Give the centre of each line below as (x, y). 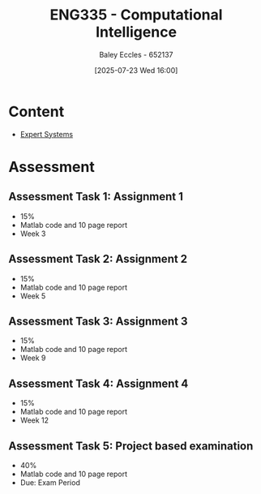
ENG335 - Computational (136, 15)
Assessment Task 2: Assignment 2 (98, 259)
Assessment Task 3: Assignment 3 (98, 321)
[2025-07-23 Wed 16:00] (136, 70)
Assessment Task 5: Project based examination (131, 446)
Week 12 (34, 420)
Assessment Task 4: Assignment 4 (98, 383)
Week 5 (33, 296)
